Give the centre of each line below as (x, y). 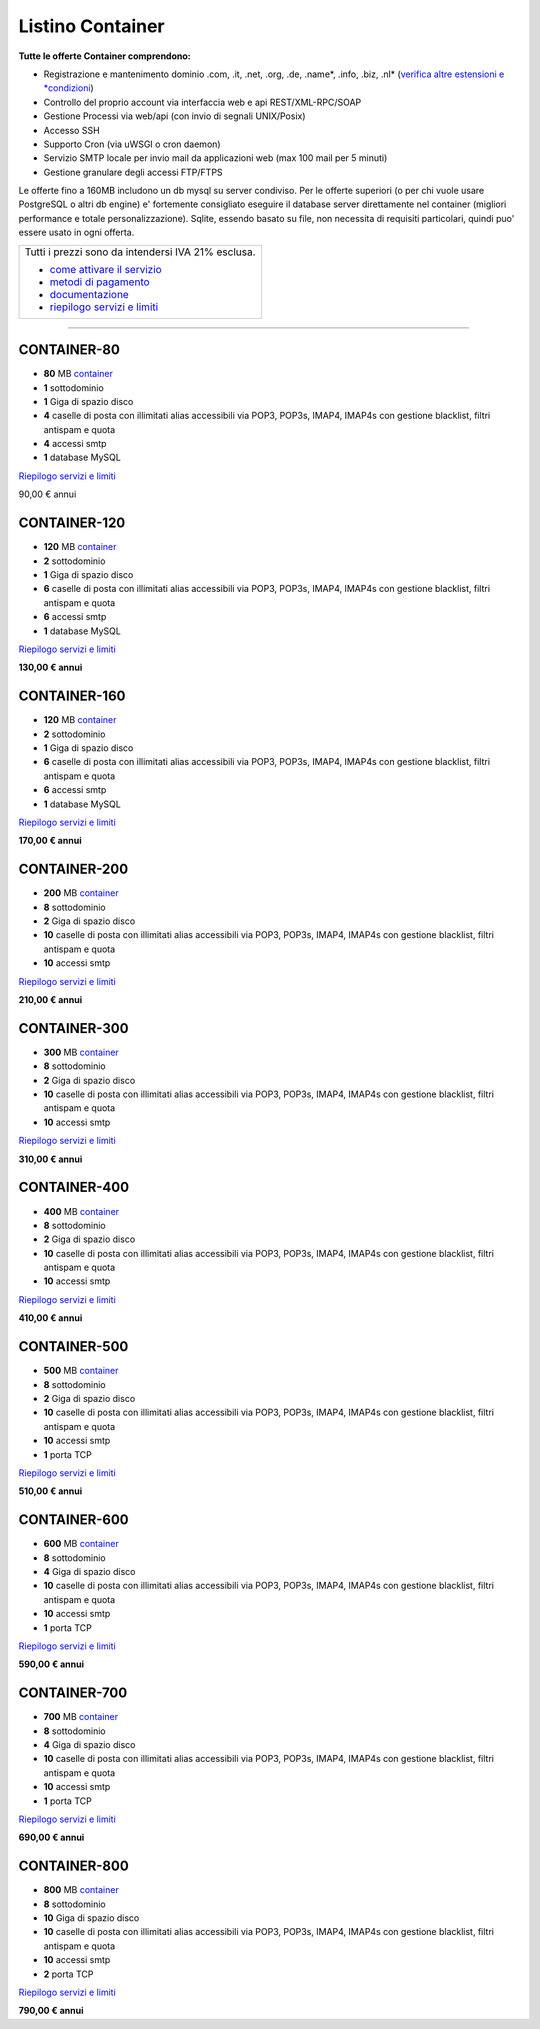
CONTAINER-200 (73, 869)
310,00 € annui (50, 1159)
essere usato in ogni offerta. (76, 232)
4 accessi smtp (75, 444)
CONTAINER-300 (73, 1028)
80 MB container (78, 374)
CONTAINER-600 (73, 1520)
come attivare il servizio (105, 269)
